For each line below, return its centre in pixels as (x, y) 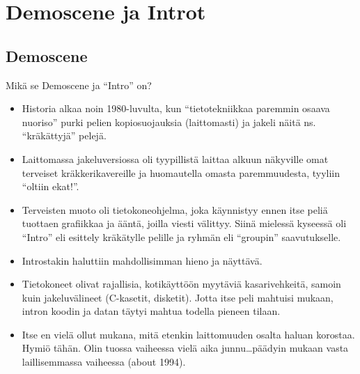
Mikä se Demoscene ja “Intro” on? (79, 85)
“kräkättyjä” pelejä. (64, 135)
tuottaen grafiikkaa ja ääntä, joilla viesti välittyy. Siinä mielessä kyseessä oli (184, 223)
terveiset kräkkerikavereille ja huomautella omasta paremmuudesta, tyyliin (181, 172)
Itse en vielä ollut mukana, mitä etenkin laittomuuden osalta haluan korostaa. (188, 334)
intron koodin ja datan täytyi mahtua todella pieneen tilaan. (151, 311)
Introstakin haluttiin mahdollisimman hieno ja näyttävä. (142, 260)
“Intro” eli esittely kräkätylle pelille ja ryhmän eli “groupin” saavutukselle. (181, 236)
